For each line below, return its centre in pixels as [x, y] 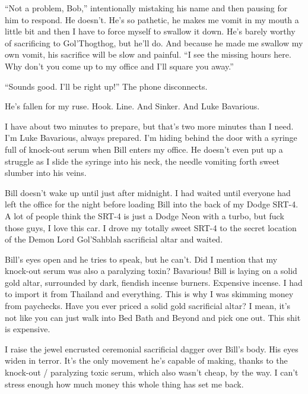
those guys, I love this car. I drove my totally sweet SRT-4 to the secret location [151, 227]
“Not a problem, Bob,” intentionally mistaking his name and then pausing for [146, 8]
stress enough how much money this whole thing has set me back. [124, 384]
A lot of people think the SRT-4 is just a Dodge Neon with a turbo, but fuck [145, 215]
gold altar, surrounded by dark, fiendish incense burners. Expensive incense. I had [154, 282]
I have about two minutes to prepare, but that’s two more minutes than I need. [149, 126]
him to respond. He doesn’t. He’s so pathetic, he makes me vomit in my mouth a [152, 19]
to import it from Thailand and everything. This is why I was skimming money [149, 294]
